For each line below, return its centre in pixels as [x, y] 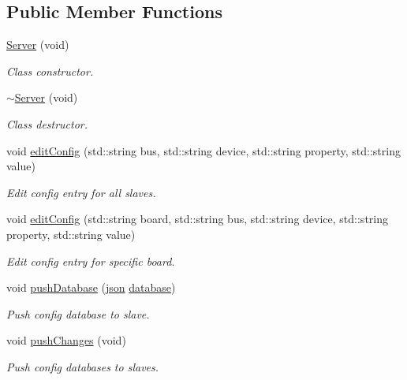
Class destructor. [47, 123]
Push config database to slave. [78, 313]
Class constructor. [50, 71]
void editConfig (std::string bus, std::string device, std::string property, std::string [203, 150]
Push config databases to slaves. [83, 366]
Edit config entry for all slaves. [81, 192]
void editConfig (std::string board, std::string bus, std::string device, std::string [197, 219]
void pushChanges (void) [66, 340]
